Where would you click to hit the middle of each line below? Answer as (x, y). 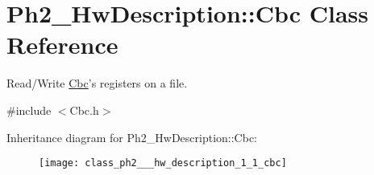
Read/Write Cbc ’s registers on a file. (97, 83)
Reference (62, 45)
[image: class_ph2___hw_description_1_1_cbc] (163, 163)
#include (29, 110)
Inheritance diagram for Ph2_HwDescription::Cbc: (132, 137)
